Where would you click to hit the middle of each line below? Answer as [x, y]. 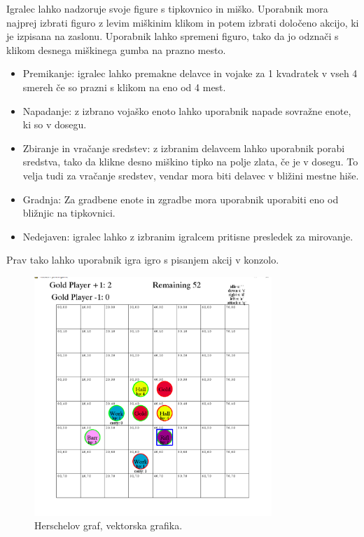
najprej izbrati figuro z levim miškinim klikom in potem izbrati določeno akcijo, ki [183, 22]
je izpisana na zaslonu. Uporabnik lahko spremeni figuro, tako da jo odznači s [173, 36]
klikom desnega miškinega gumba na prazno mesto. [116, 49]
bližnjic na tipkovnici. [69, 213]
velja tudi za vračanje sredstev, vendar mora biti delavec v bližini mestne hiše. [191, 175]
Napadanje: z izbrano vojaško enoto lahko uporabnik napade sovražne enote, [187, 110]
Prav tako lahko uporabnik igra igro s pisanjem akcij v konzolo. [143, 260]
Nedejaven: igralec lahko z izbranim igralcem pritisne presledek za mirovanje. [188, 236]
